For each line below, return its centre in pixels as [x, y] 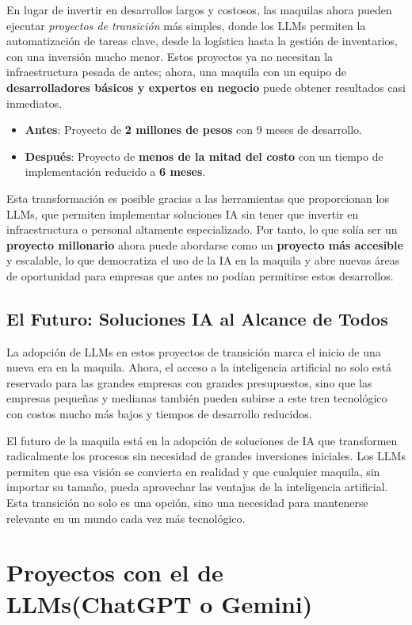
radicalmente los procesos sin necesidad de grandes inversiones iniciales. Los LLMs [206, 456]
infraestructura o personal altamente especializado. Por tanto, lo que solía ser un [202, 229]
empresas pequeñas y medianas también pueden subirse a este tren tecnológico [197, 398]
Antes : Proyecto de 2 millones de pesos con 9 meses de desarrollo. [193, 130]
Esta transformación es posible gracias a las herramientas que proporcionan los [198, 198]
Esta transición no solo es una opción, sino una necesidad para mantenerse [187, 503]
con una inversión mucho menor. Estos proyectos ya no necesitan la [170, 56]
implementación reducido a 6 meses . [115, 171]
